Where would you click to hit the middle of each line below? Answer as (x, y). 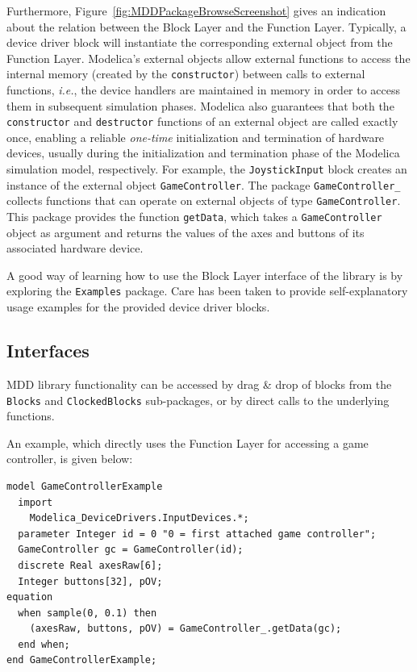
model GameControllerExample (85, 486)
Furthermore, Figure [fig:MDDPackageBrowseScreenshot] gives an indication (196, 10)
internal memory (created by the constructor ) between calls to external (186, 74)
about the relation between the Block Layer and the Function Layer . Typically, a (206, 26)
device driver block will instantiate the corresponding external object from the (200, 42)
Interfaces (48, 351)
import (35, 502)
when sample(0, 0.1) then (88, 613)
